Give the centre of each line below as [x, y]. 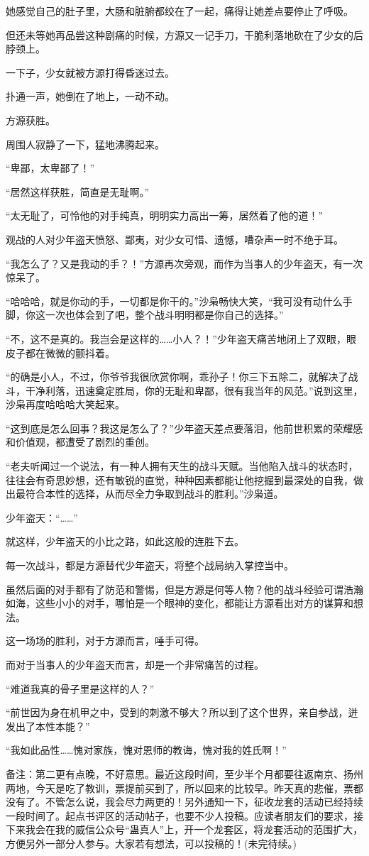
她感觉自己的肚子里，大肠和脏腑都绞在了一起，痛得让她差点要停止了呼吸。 [180, 11]
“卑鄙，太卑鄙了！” [50, 168]
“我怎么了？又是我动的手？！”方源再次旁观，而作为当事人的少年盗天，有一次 [184, 263]
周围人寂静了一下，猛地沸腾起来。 [85, 144]
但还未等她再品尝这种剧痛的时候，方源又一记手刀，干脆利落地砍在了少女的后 [184, 34]
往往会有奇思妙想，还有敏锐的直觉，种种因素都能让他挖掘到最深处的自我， [180, 479]
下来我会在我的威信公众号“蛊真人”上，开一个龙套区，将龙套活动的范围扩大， [184, 829]
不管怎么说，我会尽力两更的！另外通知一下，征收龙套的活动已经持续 [204, 802]
